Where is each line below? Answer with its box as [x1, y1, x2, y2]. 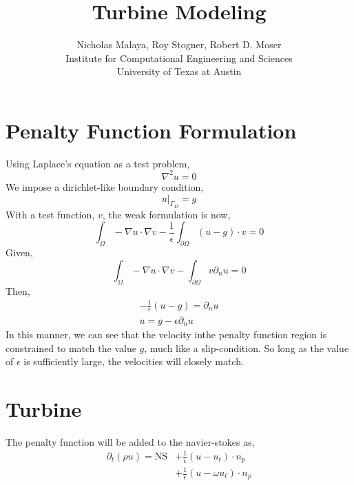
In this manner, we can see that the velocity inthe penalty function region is [6, 327, 327, 341]
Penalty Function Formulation [6, 116, 297, 144]
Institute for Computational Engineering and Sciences [65, 50, 293, 65]
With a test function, [6, 207, 95, 221]
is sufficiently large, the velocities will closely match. [23, 354, 244, 369]
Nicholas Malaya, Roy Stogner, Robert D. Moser [76, 37, 282, 52]
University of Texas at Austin [116, 64, 242, 79]
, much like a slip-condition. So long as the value [144, 340, 349, 355]
